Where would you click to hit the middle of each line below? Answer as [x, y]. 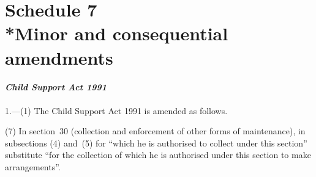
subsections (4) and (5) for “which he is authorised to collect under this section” [156, 143]
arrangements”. [33, 166]
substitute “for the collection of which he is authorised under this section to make [158, 155]
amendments [59, 57]
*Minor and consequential [117, 33]
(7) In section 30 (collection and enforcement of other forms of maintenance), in [155, 131]
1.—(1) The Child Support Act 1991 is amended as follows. [116, 110]
